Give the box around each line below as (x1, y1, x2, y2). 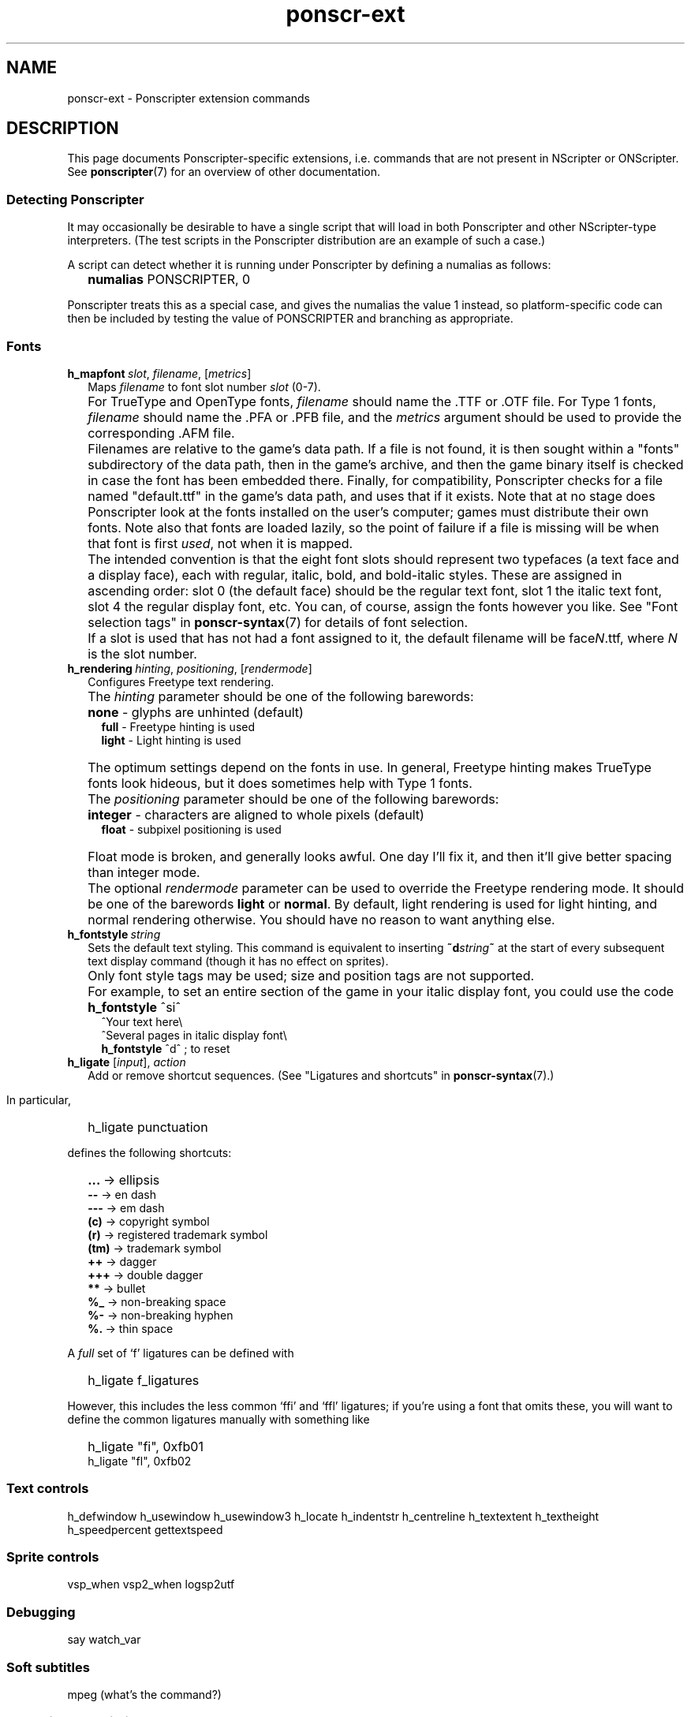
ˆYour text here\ (101, 1014, 183, 1028)
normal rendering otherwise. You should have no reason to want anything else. (88, 911, 555, 928)
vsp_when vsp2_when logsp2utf (67, 1577, 235, 1592)
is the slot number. (88, 645, 197, 662)
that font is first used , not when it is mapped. (88, 535, 353, 551)
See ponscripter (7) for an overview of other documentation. (67, 165, 380, 179)
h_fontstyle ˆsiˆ (88, 998, 181, 1015)
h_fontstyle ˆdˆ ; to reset (101, 1041, 230, 1055)
